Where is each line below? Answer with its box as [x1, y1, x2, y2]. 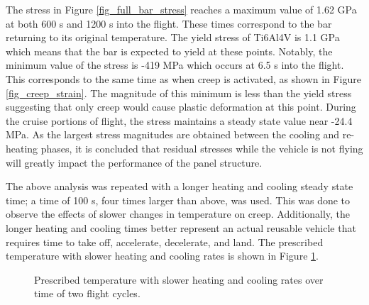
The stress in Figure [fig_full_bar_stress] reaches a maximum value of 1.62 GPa [6, 2, 357, 16]
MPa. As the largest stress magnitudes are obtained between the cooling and [6, 127, 340, 142]
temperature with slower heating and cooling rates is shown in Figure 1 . [6, 248, 319, 263]
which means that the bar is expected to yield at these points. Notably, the [6, 43, 333, 58]
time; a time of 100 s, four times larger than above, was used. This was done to [6, 192, 351, 207]
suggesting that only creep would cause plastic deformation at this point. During [6, 99, 356, 114]
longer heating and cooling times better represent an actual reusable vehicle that [6, 220, 356, 235]
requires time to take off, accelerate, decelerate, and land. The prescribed [6, 234, 324, 249]
